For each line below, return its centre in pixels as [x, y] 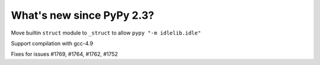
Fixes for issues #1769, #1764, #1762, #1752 [65, 54]
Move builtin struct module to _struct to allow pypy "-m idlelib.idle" [106, 33]
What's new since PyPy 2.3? [83, 15]
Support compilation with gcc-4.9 [52, 43]
